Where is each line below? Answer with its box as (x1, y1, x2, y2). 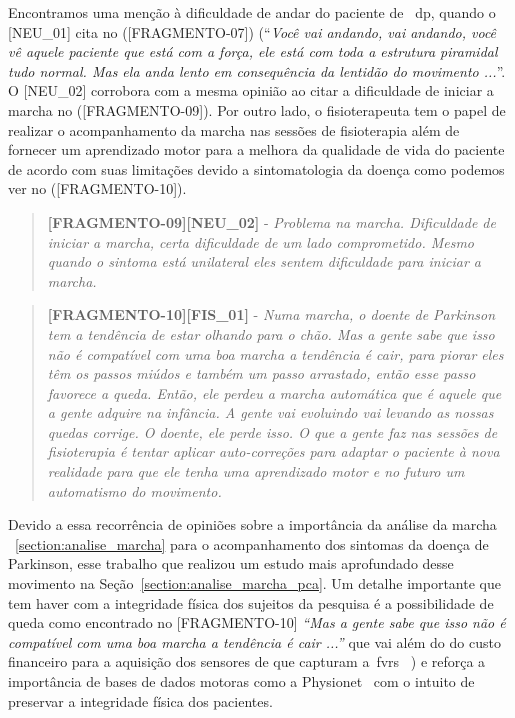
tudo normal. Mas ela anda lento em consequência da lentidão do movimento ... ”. (8, 60, 506, 81)
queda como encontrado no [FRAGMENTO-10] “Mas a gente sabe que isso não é (8, 612, 506, 633)
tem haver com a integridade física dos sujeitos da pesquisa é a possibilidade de (8, 592, 494, 613)
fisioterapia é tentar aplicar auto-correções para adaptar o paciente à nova (47, 441, 500, 462)
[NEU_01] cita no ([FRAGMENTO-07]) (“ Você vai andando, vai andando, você (8, 21, 497, 42)
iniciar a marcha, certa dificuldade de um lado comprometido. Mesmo (47, 231, 475, 252)
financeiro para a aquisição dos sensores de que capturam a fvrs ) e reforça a (8, 651, 486, 672)
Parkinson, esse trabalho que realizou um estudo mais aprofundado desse (8, 553, 454, 574)
